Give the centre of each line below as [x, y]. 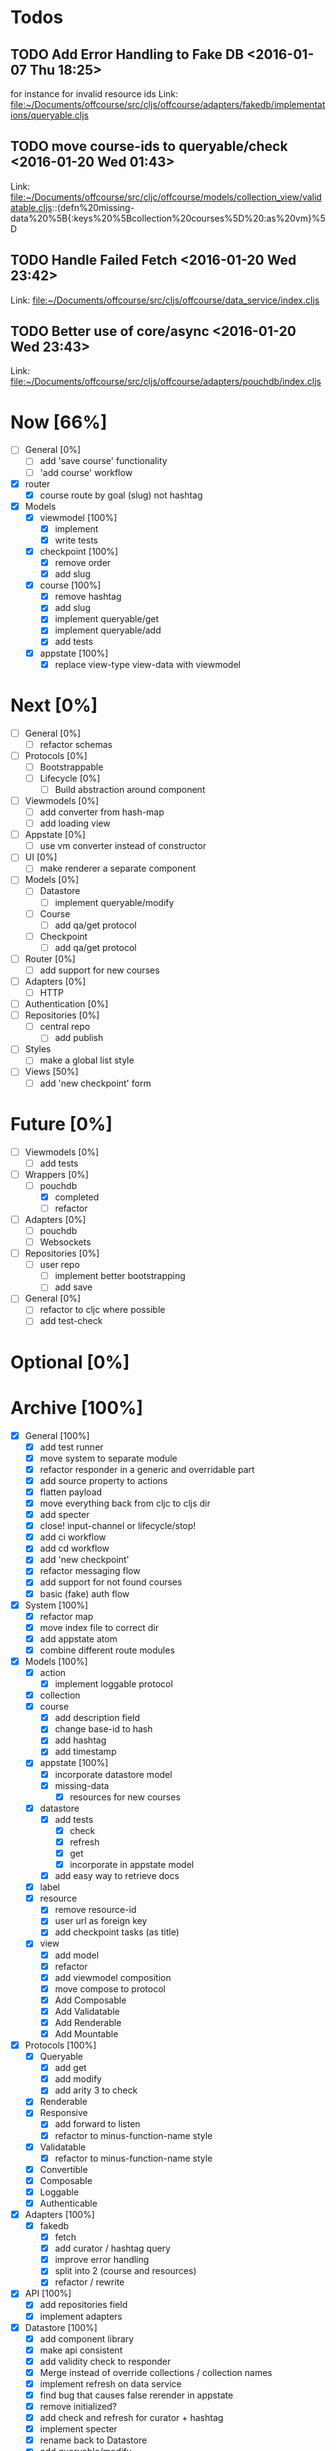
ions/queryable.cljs [49, 115]
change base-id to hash [103, 1729]
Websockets [65, 1242]
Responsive [63, 2113]
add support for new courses [99, 970]
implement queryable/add [108, 630]
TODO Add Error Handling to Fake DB [127, 54]
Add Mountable [86, 2033]
